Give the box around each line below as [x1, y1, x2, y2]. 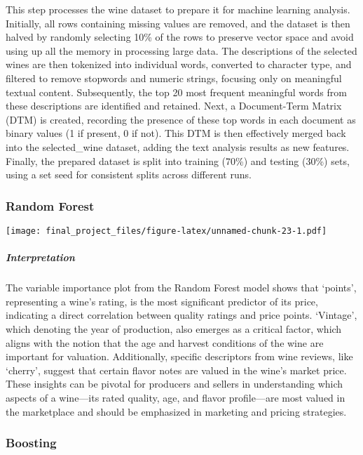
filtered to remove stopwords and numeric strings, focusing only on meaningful [6, 70, 342, 85]
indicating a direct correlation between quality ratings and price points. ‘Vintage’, [6, 308, 357, 322]
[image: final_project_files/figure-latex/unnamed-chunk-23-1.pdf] [6, 225, 327, 236]
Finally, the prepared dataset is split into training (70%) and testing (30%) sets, [6, 153, 350, 168]
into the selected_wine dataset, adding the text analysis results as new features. [6, 139, 350, 154]
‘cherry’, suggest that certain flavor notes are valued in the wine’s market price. [6, 362, 347, 377]
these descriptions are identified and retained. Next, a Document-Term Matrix [6, 98, 342, 113]
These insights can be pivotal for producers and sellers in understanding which [6, 376, 343, 391]
